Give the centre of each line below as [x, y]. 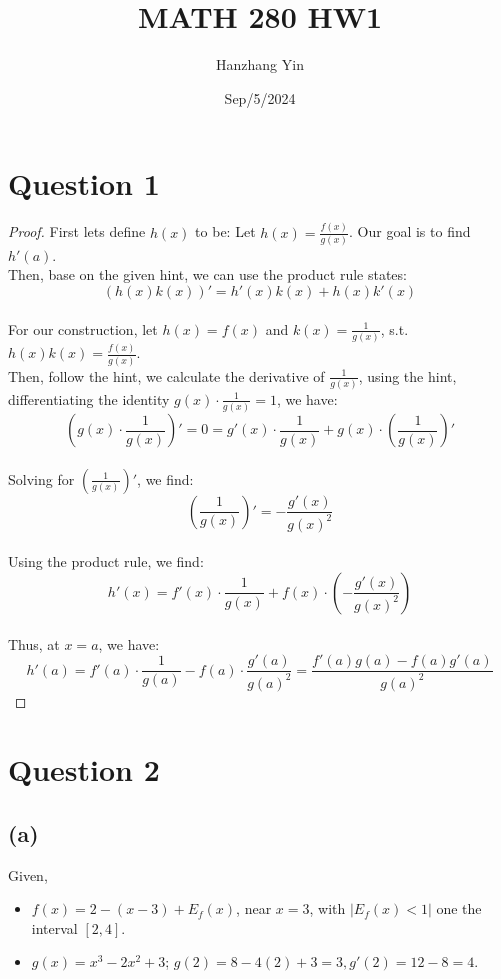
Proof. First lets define [77, 231]
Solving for [41, 478]
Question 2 [84, 769]
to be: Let [225, 231]
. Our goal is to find [410, 231]
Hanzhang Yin [260, 64]
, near [254, 908]
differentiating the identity [89, 398]
